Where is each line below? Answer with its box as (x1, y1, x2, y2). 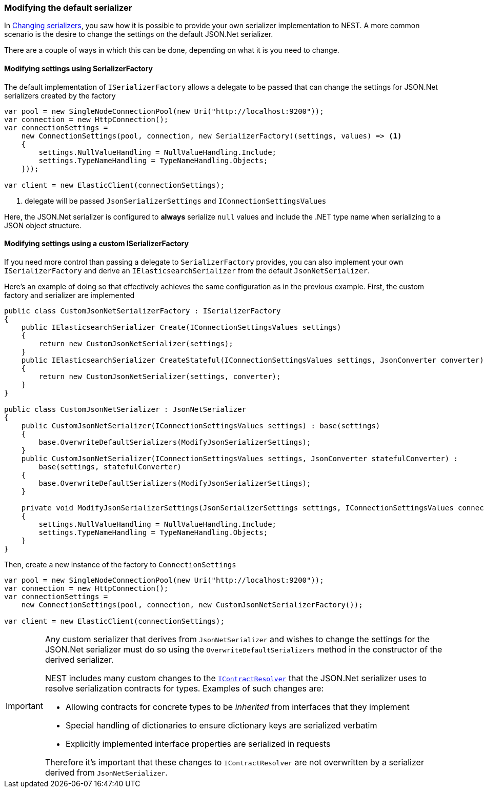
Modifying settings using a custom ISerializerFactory (4, 239, 189, 248)
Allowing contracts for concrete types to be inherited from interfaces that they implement (65, 701, 410, 712)
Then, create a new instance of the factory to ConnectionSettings (4, 560, 236, 569)
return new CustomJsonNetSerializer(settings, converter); (38, 372, 281, 381)
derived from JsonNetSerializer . (45, 767, 168, 778)
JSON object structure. (4, 221, 82, 230)
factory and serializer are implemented (4, 290, 135, 300)
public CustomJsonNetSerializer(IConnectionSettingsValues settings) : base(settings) (21, 421, 380, 430)
